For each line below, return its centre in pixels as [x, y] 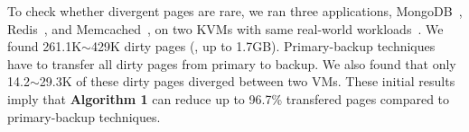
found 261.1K [45, 46]
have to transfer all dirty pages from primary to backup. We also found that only [232, 63]
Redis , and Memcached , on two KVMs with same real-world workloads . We [225, 28]
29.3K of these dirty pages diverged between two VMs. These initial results [247, 81]
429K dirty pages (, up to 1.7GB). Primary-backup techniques [263, 46]
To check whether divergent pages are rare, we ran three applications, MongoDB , [235, 11]
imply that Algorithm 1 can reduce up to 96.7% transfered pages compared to [229, 98]
